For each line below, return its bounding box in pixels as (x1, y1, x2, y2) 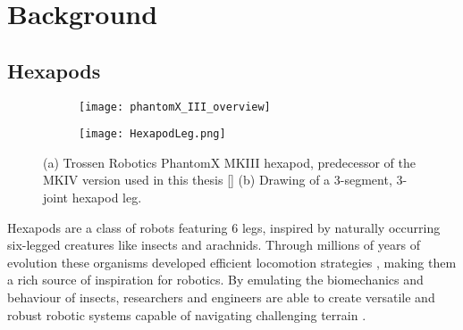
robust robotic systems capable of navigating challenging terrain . (7, 305, 366, 324)
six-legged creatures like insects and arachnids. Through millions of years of (7, 235, 420, 254)
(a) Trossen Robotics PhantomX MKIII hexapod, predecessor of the (43, 153, 417, 171)
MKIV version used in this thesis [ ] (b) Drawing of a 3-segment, (43, 170, 392, 189)
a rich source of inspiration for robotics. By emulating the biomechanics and (7, 270, 424, 289)
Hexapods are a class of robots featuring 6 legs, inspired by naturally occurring (7, 218, 441, 236)
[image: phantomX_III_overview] (79, 100, 271, 113)
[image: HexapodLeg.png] (79, 128, 226, 141)
